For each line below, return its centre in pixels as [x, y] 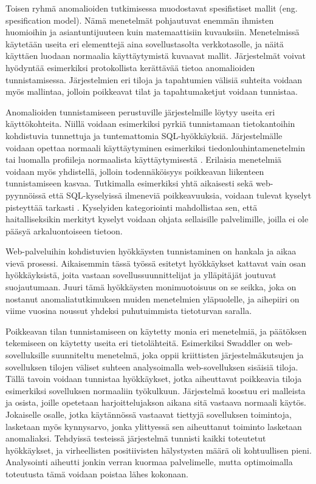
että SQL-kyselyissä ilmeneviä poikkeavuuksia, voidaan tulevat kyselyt [180, 195]
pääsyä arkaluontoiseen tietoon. [64, 230]
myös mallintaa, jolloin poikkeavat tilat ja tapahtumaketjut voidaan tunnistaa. [152, 91]
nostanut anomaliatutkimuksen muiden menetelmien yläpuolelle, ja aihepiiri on [153, 298]
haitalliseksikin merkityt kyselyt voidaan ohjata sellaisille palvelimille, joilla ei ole [157, 219]
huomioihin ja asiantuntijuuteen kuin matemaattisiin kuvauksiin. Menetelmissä [153, 32]
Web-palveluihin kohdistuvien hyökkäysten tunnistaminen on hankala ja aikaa [151, 251]
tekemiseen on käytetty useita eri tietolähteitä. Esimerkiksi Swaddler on [139, 343]
